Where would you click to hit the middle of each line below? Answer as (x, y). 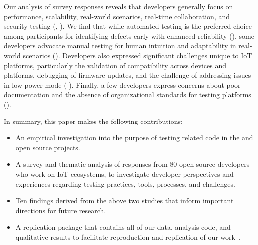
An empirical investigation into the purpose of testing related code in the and (134, 138)
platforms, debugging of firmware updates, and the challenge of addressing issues (128, 75)
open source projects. (48, 147)
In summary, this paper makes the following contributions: (93, 121)
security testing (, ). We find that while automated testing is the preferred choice (128, 26)
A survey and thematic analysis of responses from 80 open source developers (132, 164)
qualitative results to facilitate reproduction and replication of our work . (128, 236)
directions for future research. (61, 210)
